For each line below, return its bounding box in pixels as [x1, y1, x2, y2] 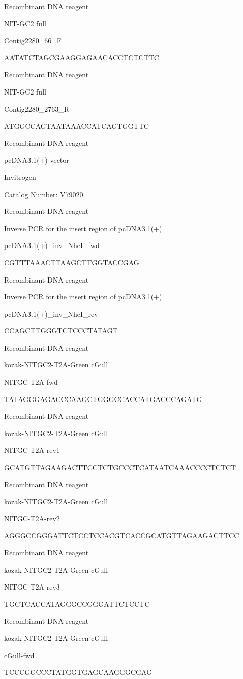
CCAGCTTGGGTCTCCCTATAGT [4, 325, 118, 336]
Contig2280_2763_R [4, 103, 70, 114]
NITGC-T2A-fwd [4, 377, 58, 387]
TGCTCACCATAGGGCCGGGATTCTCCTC [4, 598, 150, 609]
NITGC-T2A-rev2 [4, 513, 60, 523]
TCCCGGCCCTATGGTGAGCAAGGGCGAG [4, 667, 153, 677]
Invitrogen [4, 171, 36, 182]
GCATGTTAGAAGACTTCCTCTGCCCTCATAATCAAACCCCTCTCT [4, 462, 236, 473]
